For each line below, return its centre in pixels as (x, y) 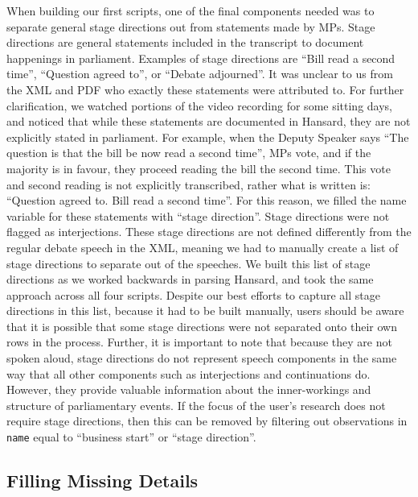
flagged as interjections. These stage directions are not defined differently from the (209, 232)
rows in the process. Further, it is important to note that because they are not (199, 342)
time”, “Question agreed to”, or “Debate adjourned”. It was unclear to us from (200, 74)
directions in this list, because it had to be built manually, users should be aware (205, 311)
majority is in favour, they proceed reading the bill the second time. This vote (199, 168)
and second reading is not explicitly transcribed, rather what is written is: (189, 184)
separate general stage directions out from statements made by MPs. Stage (191, 26)
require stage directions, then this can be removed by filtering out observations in (207, 421)
